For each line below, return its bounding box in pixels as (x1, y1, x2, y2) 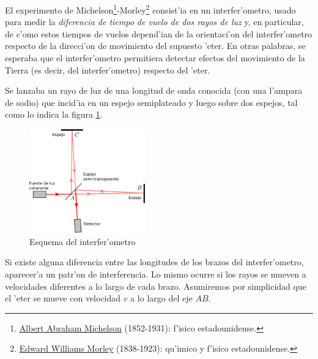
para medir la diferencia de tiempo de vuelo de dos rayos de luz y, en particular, (5, 15, 304, 28)
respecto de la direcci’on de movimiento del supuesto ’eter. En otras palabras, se (5, 39, 306, 52)
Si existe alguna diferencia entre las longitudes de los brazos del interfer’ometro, (5, 255, 304, 268)
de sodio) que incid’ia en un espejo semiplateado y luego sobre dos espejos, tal (5, 96, 298, 108)
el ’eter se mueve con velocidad (5, 292, 121, 304)
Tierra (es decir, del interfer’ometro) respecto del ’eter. (5, 63, 210, 76)
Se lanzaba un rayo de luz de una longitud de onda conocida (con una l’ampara (5, 84, 303, 97)
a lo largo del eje (130, 292, 193, 304)
